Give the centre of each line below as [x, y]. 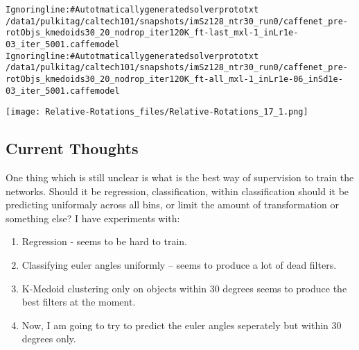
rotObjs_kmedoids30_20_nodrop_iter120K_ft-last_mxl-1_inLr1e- [152, 33]
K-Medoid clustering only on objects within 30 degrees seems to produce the [184, 288]
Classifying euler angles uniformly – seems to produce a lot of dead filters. [179, 265]
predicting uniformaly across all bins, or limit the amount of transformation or [172, 205]
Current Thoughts [72, 148]
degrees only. [49, 339]
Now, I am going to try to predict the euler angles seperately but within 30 [182, 325]
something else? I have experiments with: [93, 218]
